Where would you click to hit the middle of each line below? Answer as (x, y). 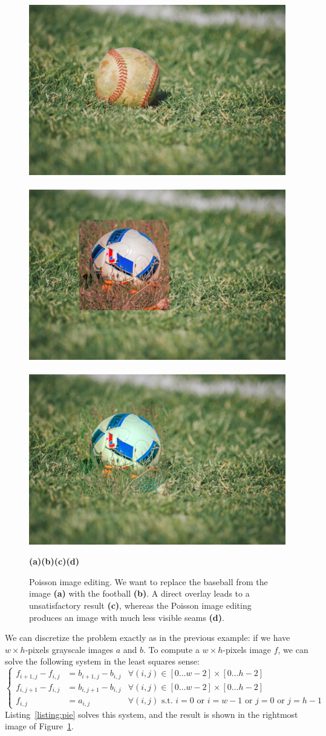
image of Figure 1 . (39, 726)
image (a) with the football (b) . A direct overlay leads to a (139, 593)
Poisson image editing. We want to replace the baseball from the (148, 581)
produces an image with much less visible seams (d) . (127, 617)
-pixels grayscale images (69, 649)
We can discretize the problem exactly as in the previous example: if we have (148, 638)
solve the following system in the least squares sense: (102, 661)
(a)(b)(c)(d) (54, 561)
